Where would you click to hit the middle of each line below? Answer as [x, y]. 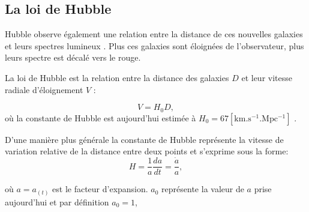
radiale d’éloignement [44, 89]
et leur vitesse [267, 77]
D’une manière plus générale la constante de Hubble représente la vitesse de [144, 139]
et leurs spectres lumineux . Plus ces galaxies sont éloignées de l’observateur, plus [154, 45]
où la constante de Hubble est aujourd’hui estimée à [100, 117]
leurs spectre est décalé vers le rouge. [73, 57]
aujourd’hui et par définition [57, 201]
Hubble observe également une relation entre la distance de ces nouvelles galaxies [154, 34]
